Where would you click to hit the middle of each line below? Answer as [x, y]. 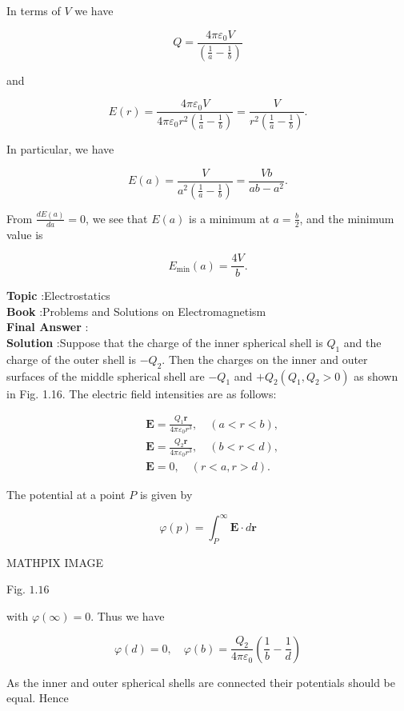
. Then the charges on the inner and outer [265, 359]
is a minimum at [229, 218]
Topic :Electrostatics [58, 296]
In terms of [34, 10]
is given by [166, 494]
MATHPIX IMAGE [55, 562]
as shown [376, 375]
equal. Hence [38, 698]
